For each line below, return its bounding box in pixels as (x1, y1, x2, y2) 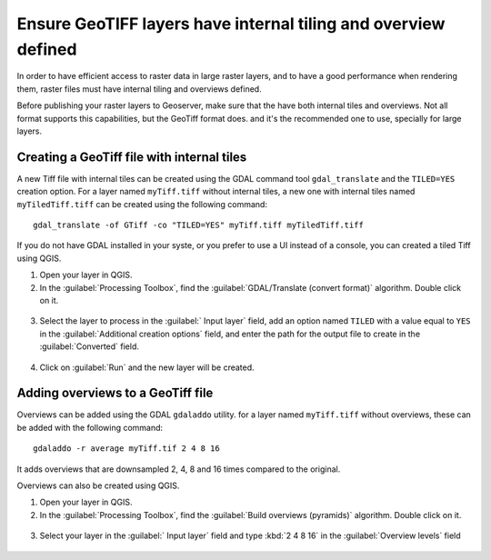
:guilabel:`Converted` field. (39, 341, 140, 352)
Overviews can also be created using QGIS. (16, 480, 180, 491)
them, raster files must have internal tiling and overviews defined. (16, 83, 263, 95)
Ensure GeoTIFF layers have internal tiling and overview (16, 14, 446, 34)
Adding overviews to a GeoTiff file (16, 385, 214, 401)
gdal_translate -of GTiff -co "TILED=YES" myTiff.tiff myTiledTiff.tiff (33, 219, 364, 230)
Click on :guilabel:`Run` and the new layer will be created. (39, 362, 255, 373)
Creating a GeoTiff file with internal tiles (16, 149, 247, 165)
